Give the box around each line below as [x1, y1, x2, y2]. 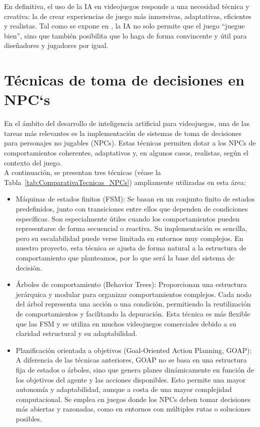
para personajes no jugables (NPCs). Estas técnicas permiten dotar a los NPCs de [4, 137, 256, 148]
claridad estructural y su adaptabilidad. [15, 328, 137, 338]
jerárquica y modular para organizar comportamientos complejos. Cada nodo [15, 288, 251, 299]
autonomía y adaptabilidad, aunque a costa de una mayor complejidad [15, 384, 232, 394]
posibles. [15, 413, 42, 423]
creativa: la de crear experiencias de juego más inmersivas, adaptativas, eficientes [4, 10, 251, 21]
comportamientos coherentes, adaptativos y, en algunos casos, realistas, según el [4, 147, 248, 158]
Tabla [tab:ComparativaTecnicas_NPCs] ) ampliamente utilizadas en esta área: [4, 176, 246, 187]
